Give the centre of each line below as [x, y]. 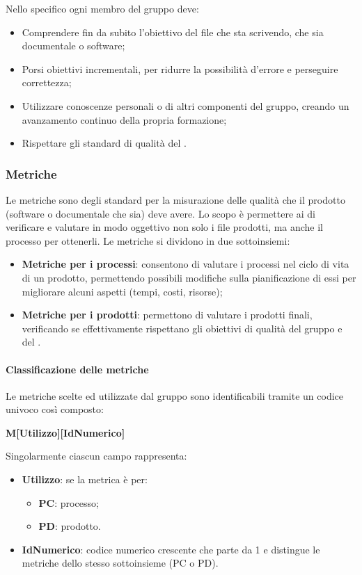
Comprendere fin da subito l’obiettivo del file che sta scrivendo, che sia [173, 32]
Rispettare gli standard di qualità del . [104, 143]
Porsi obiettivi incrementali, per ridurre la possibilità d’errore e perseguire [180, 68]
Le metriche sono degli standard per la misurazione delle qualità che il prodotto [175, 199]
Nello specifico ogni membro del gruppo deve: [102, 8]
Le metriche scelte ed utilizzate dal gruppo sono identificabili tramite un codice [175, 395]
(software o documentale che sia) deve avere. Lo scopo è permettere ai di [160, 213]
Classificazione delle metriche [77, 369]
